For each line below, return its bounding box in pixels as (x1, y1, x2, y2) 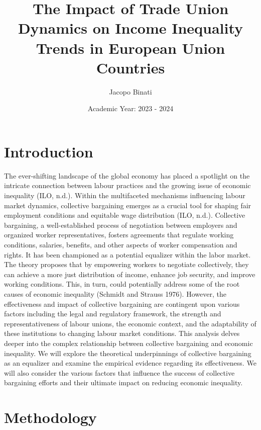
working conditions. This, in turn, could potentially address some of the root (4, 279, 240, 289)
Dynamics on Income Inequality (18, 18, 243, 38)
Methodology (4, 407, 97, 427)
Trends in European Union (36, 37, 225, 58)
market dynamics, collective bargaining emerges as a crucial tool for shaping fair (4, 200, 251, 210)
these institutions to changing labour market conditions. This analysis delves (4, 328, 240, 338)
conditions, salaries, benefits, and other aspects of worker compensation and (4, 239, 237, 249)
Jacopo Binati (109, 86, 152, 97)
